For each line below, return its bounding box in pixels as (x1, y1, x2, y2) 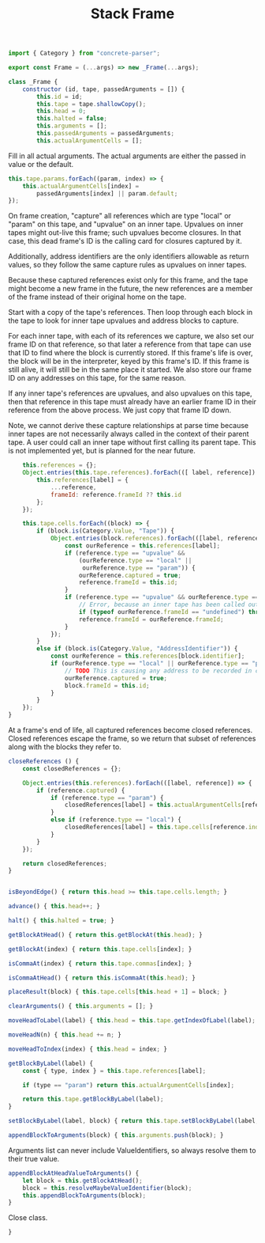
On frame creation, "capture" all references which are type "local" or (8, 211, 231, 221)
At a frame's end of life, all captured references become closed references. (8, 726, 253, 735)
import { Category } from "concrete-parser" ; (8, 49, 160, 58)
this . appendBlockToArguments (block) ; (22, 1192, 147, 1199)
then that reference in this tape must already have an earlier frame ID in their (8, 397, 257, 407)
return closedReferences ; (22, 859, 108, 867)
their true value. (8, 1154, 60, 1163)
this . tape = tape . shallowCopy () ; (36, 100, 147, 108)
